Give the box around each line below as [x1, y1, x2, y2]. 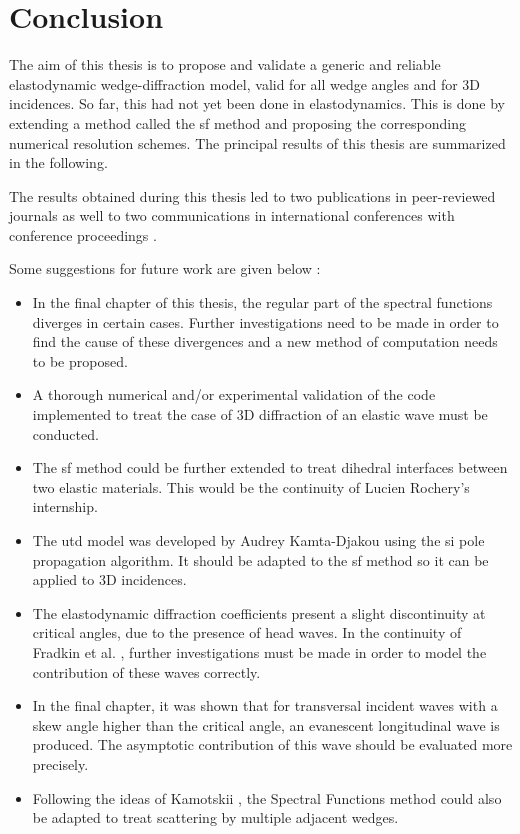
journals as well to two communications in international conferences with [9, 205, 455, 226]
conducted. [32, 423, 99, 444]
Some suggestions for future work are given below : [9, 258, 321, 279]
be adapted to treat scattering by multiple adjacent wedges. [32, 807, 399, 828]
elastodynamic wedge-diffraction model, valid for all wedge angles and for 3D [9, 73, 481, 94]
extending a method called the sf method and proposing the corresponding [9, 112, 466, 133]
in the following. [9, 152, 108, 173]
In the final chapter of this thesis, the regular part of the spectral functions [32, 292, 493, 313]
